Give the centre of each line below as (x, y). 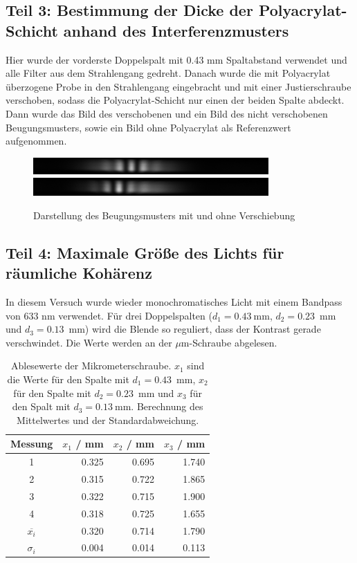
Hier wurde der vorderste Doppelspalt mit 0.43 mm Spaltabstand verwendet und (176, 59)
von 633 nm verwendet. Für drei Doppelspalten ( (109, 315)
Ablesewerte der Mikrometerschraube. (91, 366)
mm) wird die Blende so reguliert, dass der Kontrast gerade (195, 329)
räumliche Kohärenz (79, 273)
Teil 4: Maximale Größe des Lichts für (145, 252)
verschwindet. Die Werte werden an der (89, 342)
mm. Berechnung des (159, 406)
